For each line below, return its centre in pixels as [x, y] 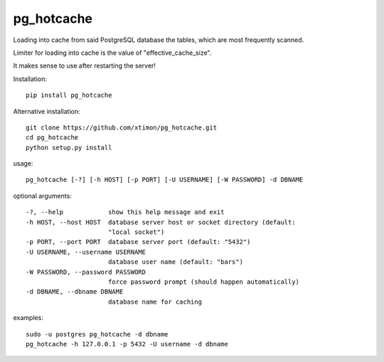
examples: [28, 318]
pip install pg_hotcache [69, 95]
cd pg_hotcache [52, 138]
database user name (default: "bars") [175, 262]
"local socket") [136, 232]
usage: [23, 164]
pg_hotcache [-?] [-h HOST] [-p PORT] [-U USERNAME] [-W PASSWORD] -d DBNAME [165, 180]
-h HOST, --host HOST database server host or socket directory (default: [161, 222]
